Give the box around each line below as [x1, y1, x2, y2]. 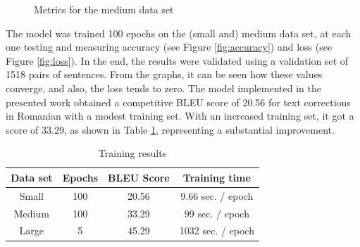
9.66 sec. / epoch [180, 188, 254, 203]
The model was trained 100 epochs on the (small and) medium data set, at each [6, 25, 352, 40]
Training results [98, 146, 167, 160]
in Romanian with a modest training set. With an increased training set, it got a [6, 108, 354, 123]
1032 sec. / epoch [179, 223, 254, 238]
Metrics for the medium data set [34, 2, 174, 16]
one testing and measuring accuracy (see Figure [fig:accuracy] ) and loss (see [6, 39, 333, 54]
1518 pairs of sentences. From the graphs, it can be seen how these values [6, 67, 323, 82]
